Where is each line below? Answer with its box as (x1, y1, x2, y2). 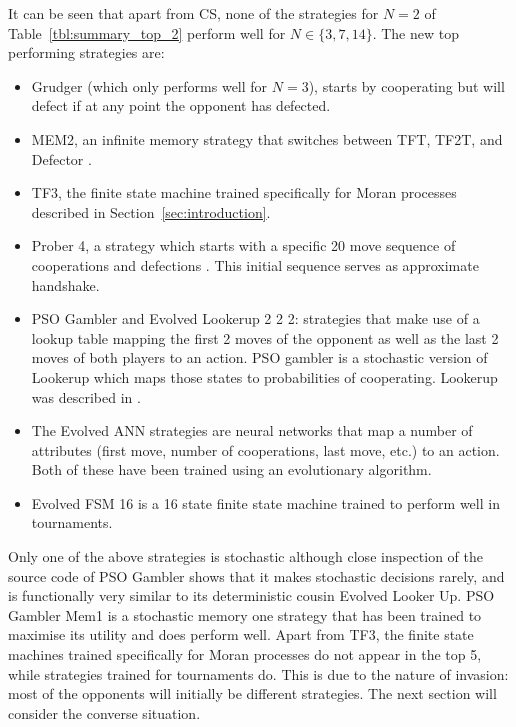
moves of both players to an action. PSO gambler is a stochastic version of (31, 347, 488, 368)
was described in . (31, 386, 141, 407)
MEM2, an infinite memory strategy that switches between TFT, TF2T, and (31, 128, 503, 149)
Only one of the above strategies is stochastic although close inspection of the (8, 546, 483, 567)
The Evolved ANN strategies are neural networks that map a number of (31, 420, 473, 441)
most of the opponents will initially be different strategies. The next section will (8, 683, 497, 704)
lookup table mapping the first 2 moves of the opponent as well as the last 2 (31, 327, 499, 348)
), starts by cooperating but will (308, 75, 505, 96)
